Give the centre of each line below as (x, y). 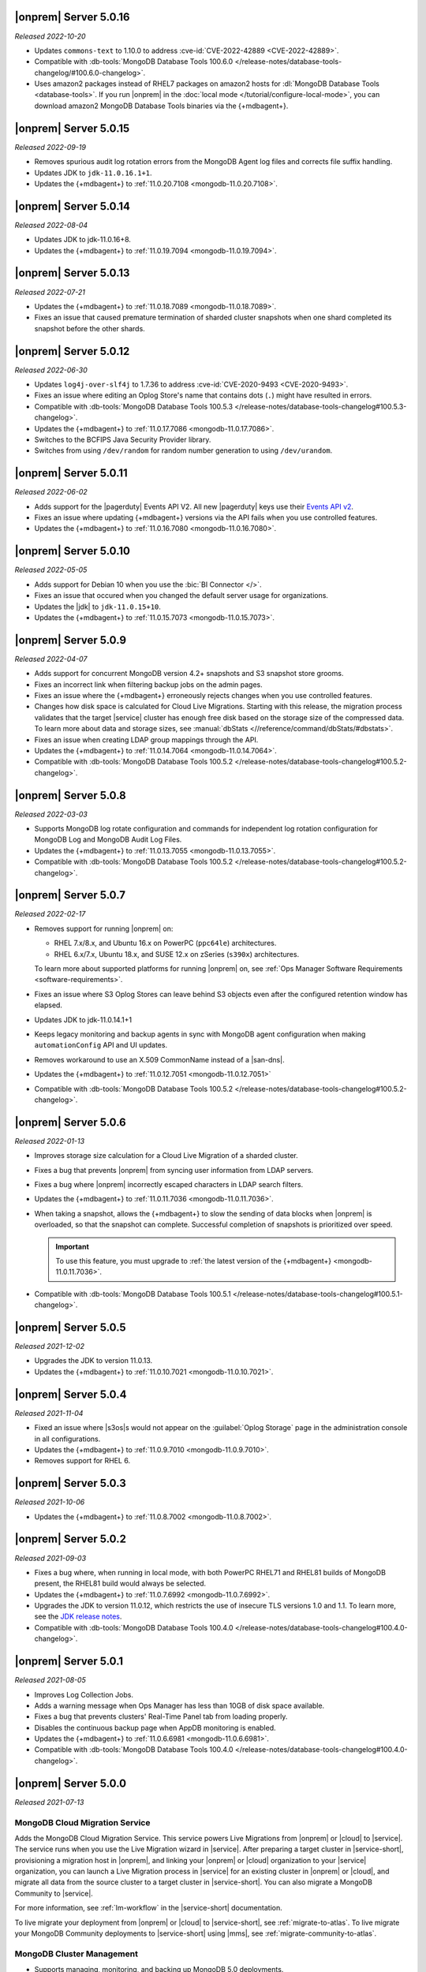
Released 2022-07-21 (50, 292)
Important (73, 1246)
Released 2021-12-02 (49, 1346)
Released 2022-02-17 (50, 914)
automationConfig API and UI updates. (101, 1045)
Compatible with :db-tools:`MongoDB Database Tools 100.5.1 (133, 1294)
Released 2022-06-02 (51, 492)
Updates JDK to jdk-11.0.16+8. (83, 240)
